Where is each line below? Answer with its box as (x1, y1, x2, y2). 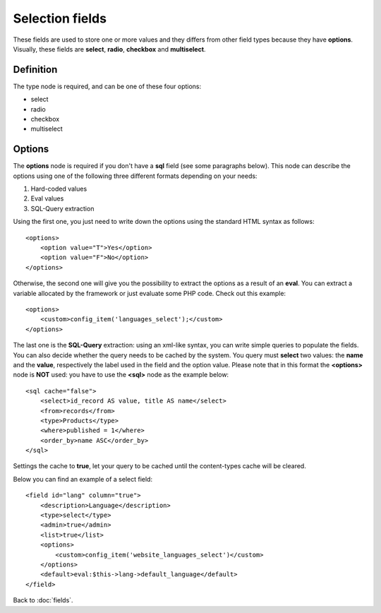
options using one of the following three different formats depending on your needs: (13, 172, 258, 180)
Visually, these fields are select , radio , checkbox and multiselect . (13, 44, 206, 53)
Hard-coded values (30, 184, 87, 194)
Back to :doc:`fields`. (13, 596, 73, 605)
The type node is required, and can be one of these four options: (13, 82, 202, 90)
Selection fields (13, 11, 107, 26)
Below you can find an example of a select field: (13, 475, 153, 483)
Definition (13, 64, 58, 76)
